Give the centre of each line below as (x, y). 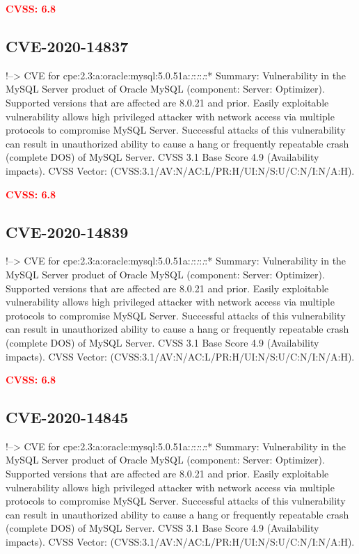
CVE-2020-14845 (67, 417)
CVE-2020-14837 (67, 46)
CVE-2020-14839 (67, 231)
